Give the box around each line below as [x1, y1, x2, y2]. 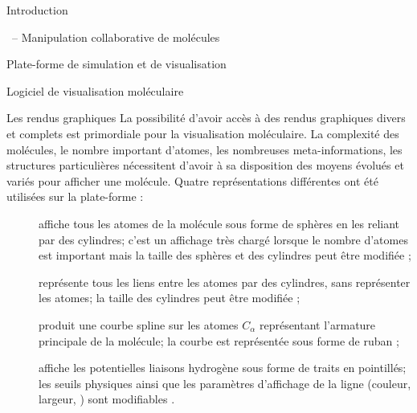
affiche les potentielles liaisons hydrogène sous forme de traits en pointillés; [39, 359, 407, 376]
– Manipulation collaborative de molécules [11, 28, 220, 45]
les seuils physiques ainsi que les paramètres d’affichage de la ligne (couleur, [39, 374, 411, 391]
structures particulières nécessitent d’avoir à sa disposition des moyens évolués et [6, 157, 404, 174]
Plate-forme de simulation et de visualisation [6, 55, 227, 72]
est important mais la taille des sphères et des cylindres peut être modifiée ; [39, 247, 411, 264]
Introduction [6, 2, 68, 18]
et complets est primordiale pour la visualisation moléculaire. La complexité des [6, 125, 399, 141]
